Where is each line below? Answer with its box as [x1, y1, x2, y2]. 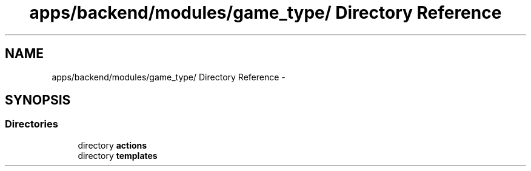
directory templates [78, 150, 158, 161]
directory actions [78, 140, 147, 150]
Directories [5, 118, 58, 131]
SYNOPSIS [5, 92, 71, 108]
